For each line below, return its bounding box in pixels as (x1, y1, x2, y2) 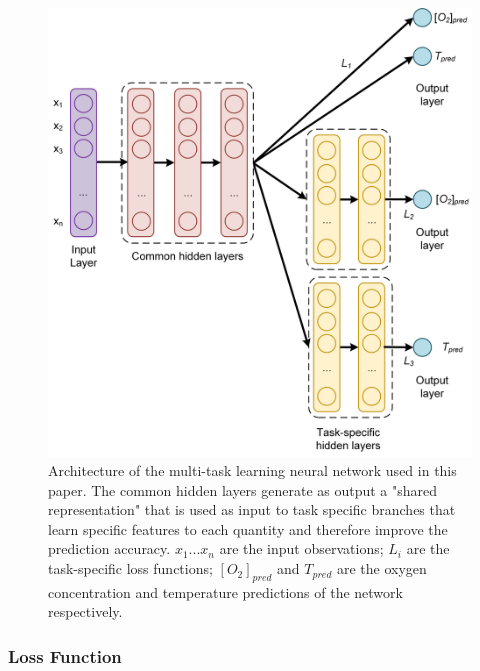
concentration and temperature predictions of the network (48, 581, 403, 602)
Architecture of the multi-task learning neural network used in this (48, 460, 457, 481)
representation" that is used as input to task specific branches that (48, 499, 456, 520)
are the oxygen (336, 558, 427, 579)
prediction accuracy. (48, 538, 171, 559)
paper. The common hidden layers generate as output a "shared (48, 479, 438, 500)
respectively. (48, 601, 123, 622)
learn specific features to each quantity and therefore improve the (48, 518, 448, 539)
